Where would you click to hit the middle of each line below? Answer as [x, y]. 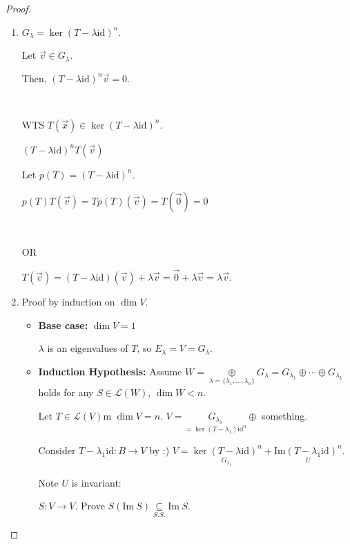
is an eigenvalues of [88, 348]
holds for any [66, 392]
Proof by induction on [68, 301]
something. [284, 415]
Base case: [63, 325]
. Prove [90, 506]
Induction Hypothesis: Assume [110, 371]
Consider [57, 450]
